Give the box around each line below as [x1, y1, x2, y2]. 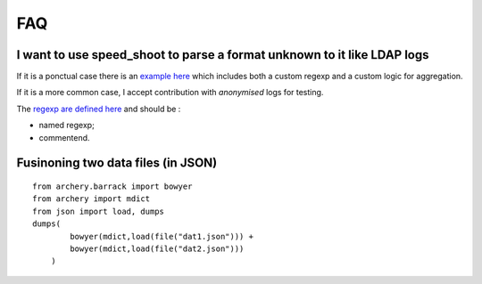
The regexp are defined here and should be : [16, 103, 181, 114]
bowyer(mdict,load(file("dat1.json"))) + [70, 231, 254, 241]
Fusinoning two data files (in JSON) [16, 156, 218, 171]
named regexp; [38, 120, 96, 131]
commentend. [38, 132, 90, 142]
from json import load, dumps [32, 206, 165, 216]
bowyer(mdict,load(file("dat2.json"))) [70, 243, 245, 254]
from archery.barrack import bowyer [32, 182, 193, 191]
